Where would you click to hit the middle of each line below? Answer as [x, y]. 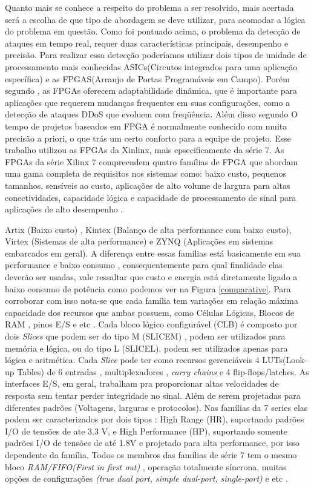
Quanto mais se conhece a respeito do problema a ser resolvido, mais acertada [149, 7]
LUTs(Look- [285, 360]
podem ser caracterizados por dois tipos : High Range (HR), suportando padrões [155, 419]
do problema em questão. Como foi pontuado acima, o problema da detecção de [153, 31]
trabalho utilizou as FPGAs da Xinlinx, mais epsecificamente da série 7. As [145, 150]
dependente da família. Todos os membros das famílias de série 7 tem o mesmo [151, 454]
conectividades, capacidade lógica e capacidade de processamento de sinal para [151, 197]
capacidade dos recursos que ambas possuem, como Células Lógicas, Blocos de [150, 312]
